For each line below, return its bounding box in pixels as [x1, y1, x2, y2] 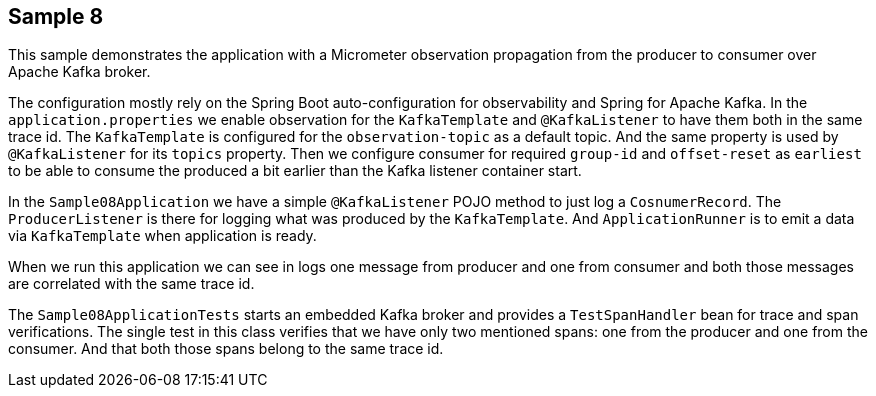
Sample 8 [8, 4, 104, 29]
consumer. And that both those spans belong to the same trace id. [8, 340, 444, 358]
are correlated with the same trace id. [8, 275, 255, 293]
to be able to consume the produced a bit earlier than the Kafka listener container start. [8, 162, 582, 180]
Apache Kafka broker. [8, 63, 151, 81]
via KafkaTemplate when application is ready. [8, 227, 317, 245]
